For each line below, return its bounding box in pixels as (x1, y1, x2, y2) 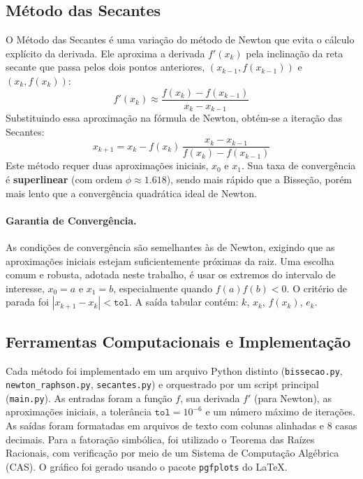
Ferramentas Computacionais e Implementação (6, 330, 351, 352)
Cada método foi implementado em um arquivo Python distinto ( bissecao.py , (6, 363, 343, 378)
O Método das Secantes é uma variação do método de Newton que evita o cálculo (6, 32, 355, 47)
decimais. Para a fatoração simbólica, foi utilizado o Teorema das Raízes (6, 431, 315, 446)
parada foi (6, 294, 49, 309)
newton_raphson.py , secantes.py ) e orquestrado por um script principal (6, 377, 319, 392)
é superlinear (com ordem (6, 171, 123, 186)
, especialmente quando (113, 280, 213, 295)
